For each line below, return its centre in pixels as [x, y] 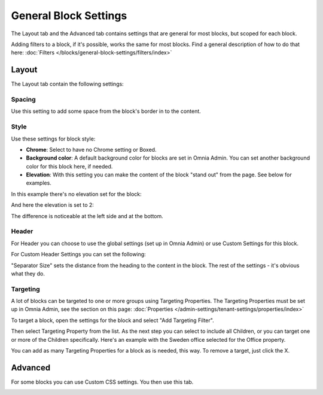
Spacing [23, 99]
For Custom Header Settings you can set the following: [78, 255]
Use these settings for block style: [53, 139]
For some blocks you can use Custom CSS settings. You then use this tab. [102, 382]
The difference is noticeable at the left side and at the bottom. [87, 216]
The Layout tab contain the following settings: [67, 84]
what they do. [28, 273]
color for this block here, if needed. [69, 166]
